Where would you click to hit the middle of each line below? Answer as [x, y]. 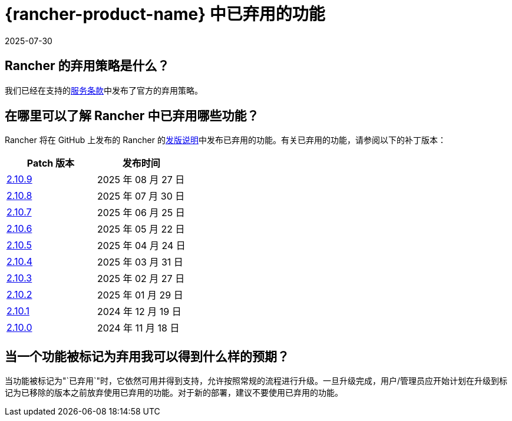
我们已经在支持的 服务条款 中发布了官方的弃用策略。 [104, 90]
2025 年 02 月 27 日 [141, 279]
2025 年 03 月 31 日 [140, 262]
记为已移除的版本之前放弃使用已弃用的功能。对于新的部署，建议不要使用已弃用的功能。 [174, 393]
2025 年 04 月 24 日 [141, 246]
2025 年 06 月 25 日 [141, 213]
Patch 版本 [51, 163]
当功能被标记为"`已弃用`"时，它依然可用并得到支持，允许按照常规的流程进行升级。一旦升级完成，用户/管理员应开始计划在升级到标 [256, 381]
